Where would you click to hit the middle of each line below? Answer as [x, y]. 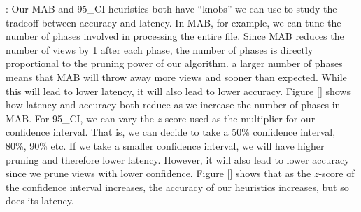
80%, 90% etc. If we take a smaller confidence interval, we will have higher [165, 145]
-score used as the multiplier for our [239, 118]
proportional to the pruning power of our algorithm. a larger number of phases [174, 63]
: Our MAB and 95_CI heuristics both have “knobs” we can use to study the [171, 8]
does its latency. [40, 200]
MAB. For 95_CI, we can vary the [80, 118]
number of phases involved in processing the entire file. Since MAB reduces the [175, 36]
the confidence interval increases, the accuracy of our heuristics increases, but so [177, 186]
